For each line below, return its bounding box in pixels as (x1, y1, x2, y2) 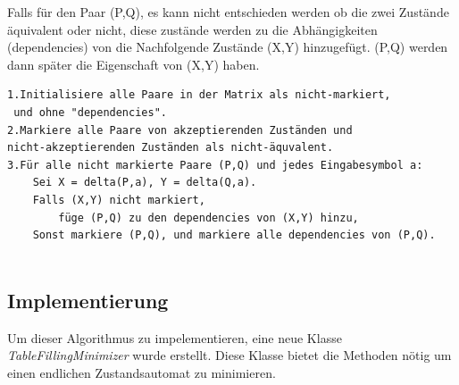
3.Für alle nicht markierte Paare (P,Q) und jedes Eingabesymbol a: (7, 158, 423, 172)
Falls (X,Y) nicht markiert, (32, 193, 205, 206)
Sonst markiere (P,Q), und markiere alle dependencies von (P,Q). (32, 229, 436, 242)
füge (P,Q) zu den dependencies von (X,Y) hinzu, (58, 211, 359, 224)
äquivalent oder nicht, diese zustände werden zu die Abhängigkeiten (7, 20, 378, 38)
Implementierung (7, 286, 169, 314)
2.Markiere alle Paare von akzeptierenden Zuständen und (7, 123, 353, 137)
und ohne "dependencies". (13, 105, 167, 119)
